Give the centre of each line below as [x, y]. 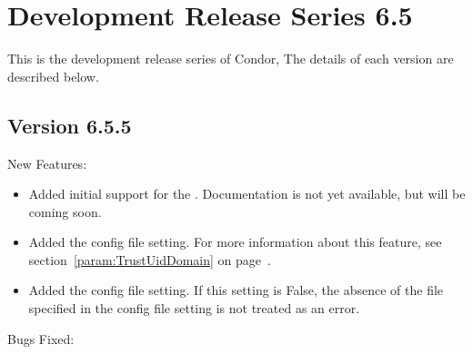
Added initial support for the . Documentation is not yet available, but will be [247, 194]
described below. [53, 76]
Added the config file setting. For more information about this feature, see [235, 242]
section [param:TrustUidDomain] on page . [150, 259]
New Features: [47, 163]
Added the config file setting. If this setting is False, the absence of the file [236, 290]
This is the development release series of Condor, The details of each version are [231, 59]
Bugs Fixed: [41, 338]
